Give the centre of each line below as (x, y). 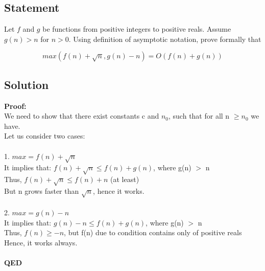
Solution (27, 84)
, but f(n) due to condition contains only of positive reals (153, 232)
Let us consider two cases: (45, 136)
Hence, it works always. (41, 242)
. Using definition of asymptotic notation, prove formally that (165, 39)
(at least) (125, 179)
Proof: (15, 106)
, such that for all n (199, 116)
